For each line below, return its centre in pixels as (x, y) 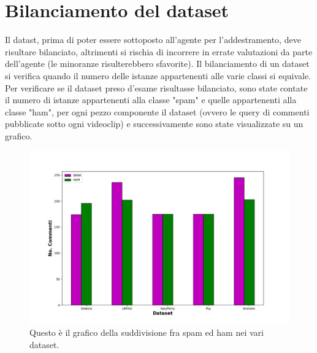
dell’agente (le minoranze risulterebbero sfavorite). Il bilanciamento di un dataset (157, 64)
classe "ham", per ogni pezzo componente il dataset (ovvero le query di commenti (157, 111)
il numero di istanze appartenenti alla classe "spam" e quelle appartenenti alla (151, 100)
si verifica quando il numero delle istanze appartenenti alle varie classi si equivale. (158, 75)
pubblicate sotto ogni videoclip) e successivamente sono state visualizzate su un (154, 124)
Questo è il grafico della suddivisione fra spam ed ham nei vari (147, 332)
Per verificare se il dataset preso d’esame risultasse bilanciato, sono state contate (156, 87)
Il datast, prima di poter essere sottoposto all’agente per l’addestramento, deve (153, 40)
